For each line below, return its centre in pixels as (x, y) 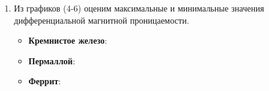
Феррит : (45, 81)
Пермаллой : (52, 60)
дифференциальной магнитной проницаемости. (101, 20)
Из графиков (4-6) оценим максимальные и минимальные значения (139, 8)
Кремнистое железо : (68, 40)
